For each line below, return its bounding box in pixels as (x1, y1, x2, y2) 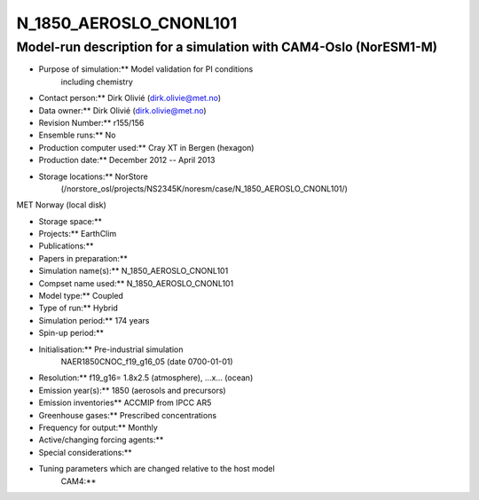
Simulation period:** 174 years (38, 315, 150, 325)
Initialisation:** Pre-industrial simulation (38, 344, 184, 355)
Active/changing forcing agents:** (38, 434, 164, 445)
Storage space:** (38, 215, 102, 226)
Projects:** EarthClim (38, 229, 117, 239)
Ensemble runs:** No (38, 129, 116, 141)
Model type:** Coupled (38, 291, 124, 301)
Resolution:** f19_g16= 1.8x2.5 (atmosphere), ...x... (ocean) (38, 372, 254, 383)
